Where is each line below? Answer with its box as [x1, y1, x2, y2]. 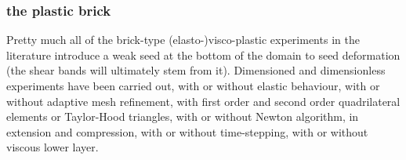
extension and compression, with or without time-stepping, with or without [6, 123, 368, 140]
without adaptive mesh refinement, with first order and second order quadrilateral [6, 93, 401, 109]
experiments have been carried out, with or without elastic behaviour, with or [6, 78, 380, 93]
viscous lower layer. [6, 139, 99, 155]
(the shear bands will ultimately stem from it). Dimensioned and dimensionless [6, 62, 386, 78]
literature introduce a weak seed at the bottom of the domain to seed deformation [6, 46, 401, 63]
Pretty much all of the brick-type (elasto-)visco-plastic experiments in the [6, 31, 360, 48]
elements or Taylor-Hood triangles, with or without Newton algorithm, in [6, 108, 359, 125]
